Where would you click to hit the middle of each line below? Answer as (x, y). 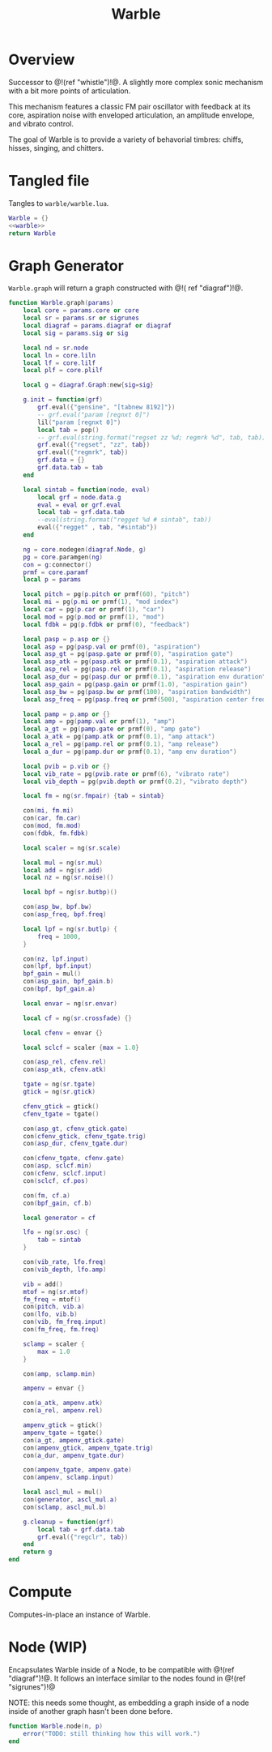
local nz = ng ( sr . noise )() (68, 878)
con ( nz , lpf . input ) (56, 959)
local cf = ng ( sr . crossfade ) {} (77, 1018)
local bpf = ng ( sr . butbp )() (70, 893)
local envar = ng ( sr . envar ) (70, 1003)
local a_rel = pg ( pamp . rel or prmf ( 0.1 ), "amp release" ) (121, 744)
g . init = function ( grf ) (63, 400)
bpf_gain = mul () (52, 974)
